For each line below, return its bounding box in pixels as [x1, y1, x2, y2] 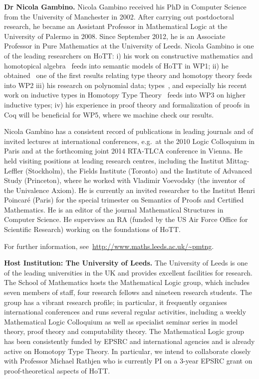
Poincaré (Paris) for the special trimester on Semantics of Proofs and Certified [4, 194, 244, 205]
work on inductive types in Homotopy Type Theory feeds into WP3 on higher [4, 89, 246, 100]
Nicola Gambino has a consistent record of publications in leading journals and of [4, 126, 254, 136]
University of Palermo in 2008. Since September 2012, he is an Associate [4, 30, 226, 41]
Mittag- [226, 155, 250, 165]
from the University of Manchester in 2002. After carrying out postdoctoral [4, 11, 234, 21]
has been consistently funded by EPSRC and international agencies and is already [4, 336, 255, 346]
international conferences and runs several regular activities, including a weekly [4, 306, 247, 317]
